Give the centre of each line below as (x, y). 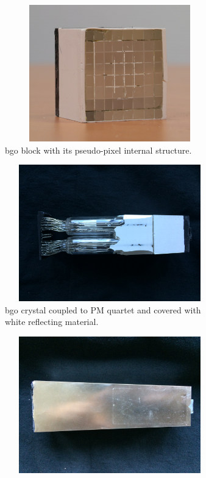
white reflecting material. (52, 322)
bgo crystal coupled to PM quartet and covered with (103, 309)
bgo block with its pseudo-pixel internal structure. (98, 150)
